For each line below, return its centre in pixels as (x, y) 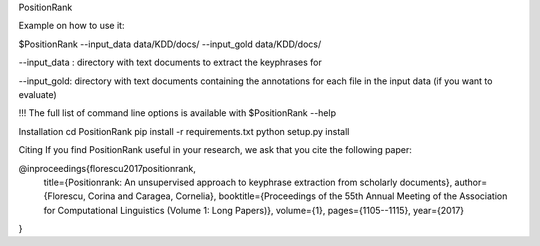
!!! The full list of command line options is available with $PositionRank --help (177, 113)
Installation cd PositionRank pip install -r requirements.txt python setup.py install (184, 131)
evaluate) (37, 94)
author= (471, 182)
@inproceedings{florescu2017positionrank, (107, 168)
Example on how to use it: (71, 26)
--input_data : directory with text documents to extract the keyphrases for (170, 62)
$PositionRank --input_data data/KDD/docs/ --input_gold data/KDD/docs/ (170, 44)
